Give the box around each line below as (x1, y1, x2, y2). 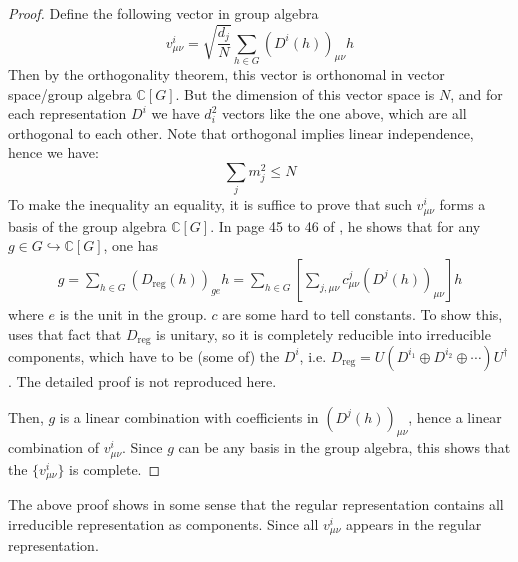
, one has (103, 235, 159, 256)
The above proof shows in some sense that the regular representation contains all (8, 494, 504, 515)
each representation (8, 103, 127, 124)
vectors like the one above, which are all (221, 103, 467, 124)
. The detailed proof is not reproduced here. (8, 370, 277, 391)
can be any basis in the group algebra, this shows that (178, 437, 511, 458)
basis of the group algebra (8, 215, 167, 236)
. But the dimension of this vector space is (175, 83, 435, 104)
